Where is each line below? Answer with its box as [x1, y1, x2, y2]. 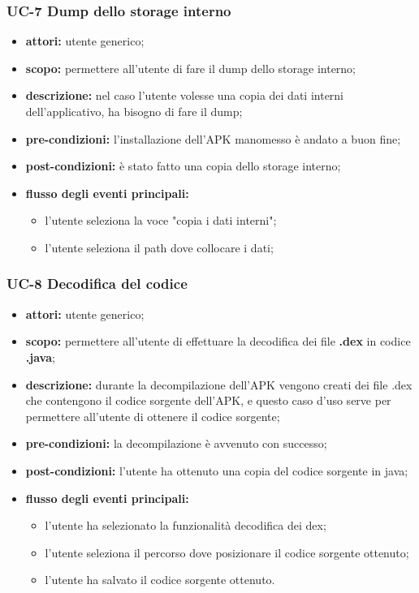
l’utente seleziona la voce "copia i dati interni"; [45, 212, 277, 229]
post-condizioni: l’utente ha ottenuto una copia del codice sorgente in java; [25, 462, 408, 479]
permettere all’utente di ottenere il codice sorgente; [25, 407, 280, 424]
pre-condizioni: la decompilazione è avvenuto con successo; [25, 435, 327, 452]
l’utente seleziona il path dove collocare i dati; [45, 238, 274, 256]
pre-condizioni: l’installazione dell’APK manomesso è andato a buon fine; [25, 130, 401, 147]
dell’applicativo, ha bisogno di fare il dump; [25, 103, 243, 119]
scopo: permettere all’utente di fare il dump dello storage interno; [25, 59, 356, 76]
